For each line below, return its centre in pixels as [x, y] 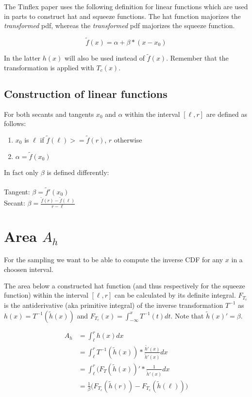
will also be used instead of [105, 58]
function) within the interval [46, 295]
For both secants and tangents [49, 114]
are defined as [227, 114]
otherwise [128, 140]
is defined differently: [78, 172]
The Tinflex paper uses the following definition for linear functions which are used [126, 6]
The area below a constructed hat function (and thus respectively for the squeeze [125, 285]
